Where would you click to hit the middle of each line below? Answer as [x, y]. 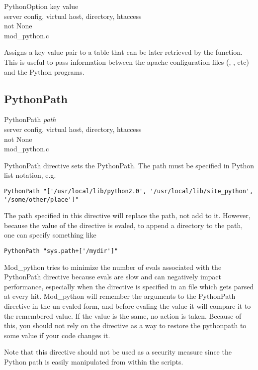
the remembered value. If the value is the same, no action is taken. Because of [123, 315]
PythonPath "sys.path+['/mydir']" [61, 251]
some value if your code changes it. [57, 335]
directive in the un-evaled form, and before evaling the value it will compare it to [128, 306]
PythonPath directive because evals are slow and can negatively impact [113, 277]
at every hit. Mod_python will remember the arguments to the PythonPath [120, 296]
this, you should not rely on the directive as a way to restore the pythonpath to [125, 325]
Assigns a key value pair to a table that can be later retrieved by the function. [123, 52]
